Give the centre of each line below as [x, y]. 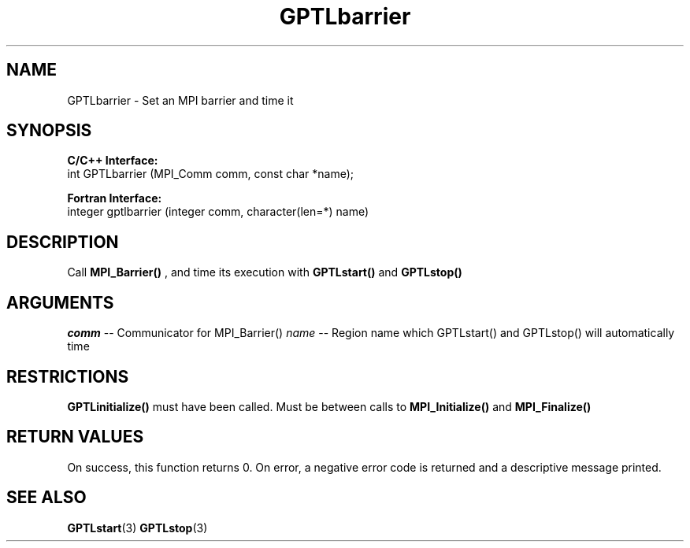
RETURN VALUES [75, 437]
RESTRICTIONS [68, 376]
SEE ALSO [46, 498]
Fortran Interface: [115, 198]
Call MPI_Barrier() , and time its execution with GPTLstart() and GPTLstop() [265, 272]
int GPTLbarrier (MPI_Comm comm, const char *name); [211, 174]
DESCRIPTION [63, 242]
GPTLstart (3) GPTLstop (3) [137, 528]
